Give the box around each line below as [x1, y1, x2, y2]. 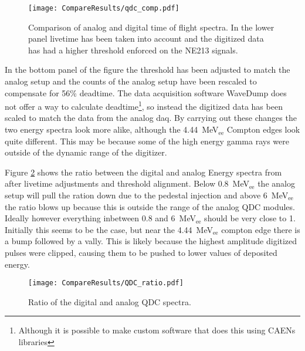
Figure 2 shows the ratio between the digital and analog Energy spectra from [5, 166, 282, 178]
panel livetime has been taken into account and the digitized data [28, 32, 264, 45]
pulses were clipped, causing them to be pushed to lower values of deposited [5, 247, 277, 258]
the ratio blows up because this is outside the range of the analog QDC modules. [5, 200, 295, 212]
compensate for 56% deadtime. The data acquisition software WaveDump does [5, 86, 287, 99]
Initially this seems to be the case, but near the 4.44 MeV [5, 223, 213, 235]
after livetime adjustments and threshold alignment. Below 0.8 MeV [5, 177, 250, 190]
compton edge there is [221, 223, 300, 235]
